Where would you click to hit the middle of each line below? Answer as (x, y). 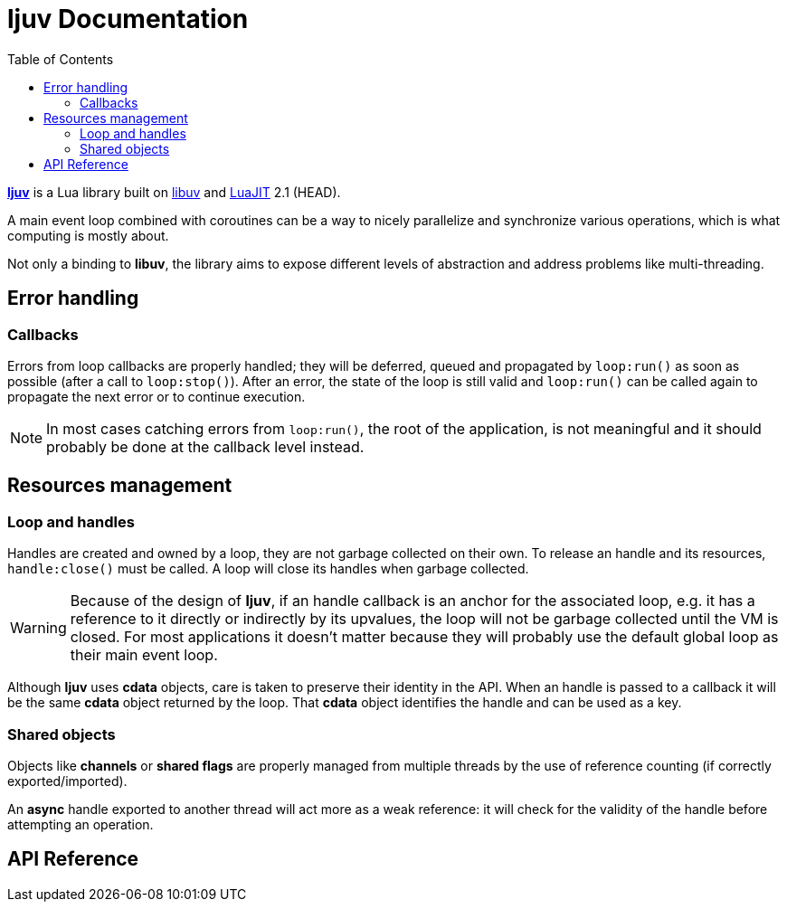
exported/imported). (67, 781)
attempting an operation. (81, 824)
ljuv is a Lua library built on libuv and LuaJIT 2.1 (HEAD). (174, 192)
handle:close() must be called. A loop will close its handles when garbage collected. (268, 569)
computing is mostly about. (88, 235)
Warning (38, 628)
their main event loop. (144, 655)
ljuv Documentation (128, 19)
